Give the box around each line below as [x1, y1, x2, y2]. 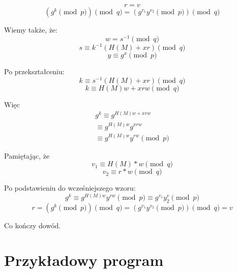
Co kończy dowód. [4, 220, 61, 230]
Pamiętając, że [4, 150, 50, 161]
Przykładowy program [4, 250, 164, 270]
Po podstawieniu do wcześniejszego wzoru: [4, 183, 136, 193]
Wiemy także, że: [4, 24, 57, 35]
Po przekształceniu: [4, 66, 65, 77]
